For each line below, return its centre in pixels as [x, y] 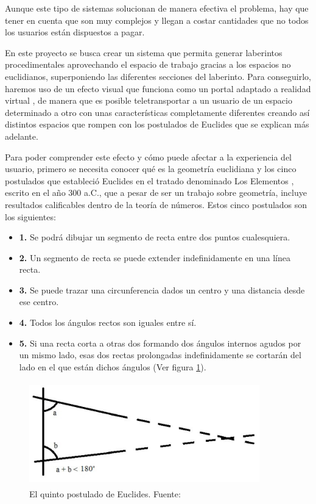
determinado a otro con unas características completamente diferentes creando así [157, 112]
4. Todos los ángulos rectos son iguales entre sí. [108, 322]
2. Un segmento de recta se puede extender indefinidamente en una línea [155, 257]
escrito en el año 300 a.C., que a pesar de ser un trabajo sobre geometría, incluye [156, 193]
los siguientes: [30, 216]
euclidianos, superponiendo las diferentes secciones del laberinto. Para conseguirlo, [158, 76]
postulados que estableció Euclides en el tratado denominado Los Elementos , [149, 180]
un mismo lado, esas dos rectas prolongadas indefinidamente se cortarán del [160, 355]
